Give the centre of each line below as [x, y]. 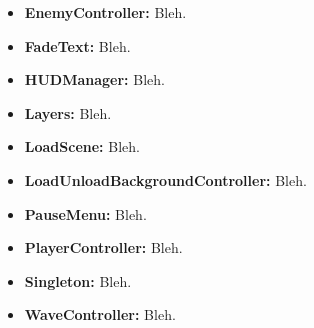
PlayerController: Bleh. [103, 247]
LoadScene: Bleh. [82, 146]
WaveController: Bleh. [100, 314]
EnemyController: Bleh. [105, 12]
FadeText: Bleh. [77, 45]
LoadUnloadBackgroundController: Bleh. [165, 179]
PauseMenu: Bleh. [85, 213]
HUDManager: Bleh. [94, 79]
